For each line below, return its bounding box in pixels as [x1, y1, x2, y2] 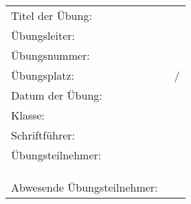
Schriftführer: [11, 127, 76, 143]
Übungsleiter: [11, 27, 76, 43]
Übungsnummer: [11, 47, 90, 63]
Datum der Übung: [11, 87, 102, 103]
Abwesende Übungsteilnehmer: [11, 179, 158, 195]
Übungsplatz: [11, 67, 75, 83]
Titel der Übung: [11, 8, 92, 23]
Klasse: [11, 107, 45, 123]
